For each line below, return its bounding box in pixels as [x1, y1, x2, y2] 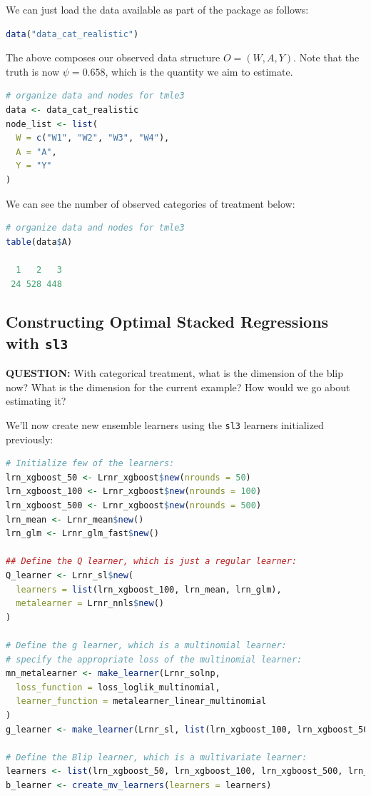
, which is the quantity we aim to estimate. [105, 64, 293, 79]
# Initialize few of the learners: [6, 458, 175, 469]
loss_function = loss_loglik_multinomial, [16, 682, 220, 692]
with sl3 [6, 331, 68, 353]
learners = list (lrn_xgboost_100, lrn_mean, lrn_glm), [16, 584, 282, 595]
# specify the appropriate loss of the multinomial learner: [6, 654, 303, 665]
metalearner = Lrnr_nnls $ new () [16, 598, 164, 609]
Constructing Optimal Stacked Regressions [6, 311, 329, 333]
